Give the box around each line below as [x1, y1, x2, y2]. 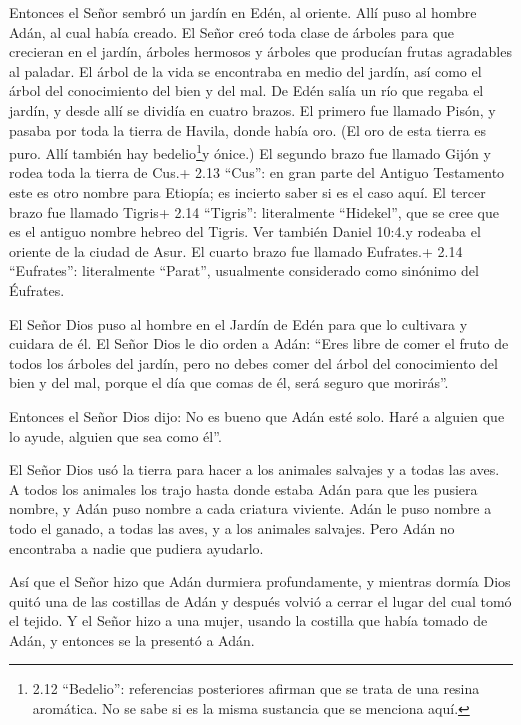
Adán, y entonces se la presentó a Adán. [9, 629, 255, 650]
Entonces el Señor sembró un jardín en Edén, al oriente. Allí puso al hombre [9, 2, 477, 22]
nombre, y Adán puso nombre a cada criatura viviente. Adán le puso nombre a [9, 498, 492, 519]
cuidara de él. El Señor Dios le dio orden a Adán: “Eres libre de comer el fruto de [9, 333, 509, 354]
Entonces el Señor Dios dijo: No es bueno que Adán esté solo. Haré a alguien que [9, 405, 505, 426]
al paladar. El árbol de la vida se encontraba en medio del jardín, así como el [9, 60, 482, 81]
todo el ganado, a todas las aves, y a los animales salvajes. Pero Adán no [9, 517, 455, 538]
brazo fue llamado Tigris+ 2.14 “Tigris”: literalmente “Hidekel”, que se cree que [9, 201, 499, 222]
